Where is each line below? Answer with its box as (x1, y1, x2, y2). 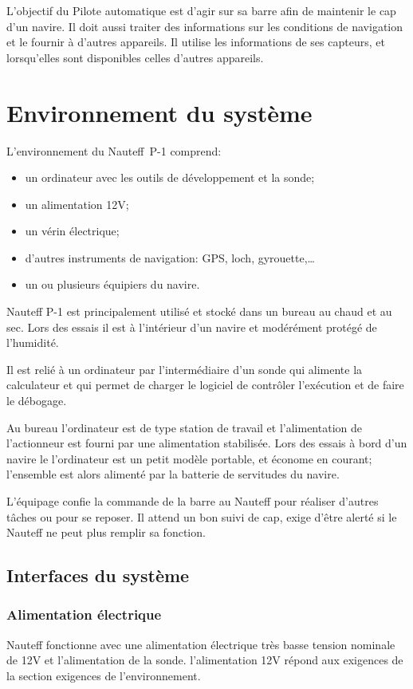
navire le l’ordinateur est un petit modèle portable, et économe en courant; (6, 450, 372, 467)
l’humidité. (6, 334, 59, 351)
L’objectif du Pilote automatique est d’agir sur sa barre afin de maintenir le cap (6, 2, 396, 18)
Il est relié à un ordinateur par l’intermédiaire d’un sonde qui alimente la (6, 360, 363, 377)
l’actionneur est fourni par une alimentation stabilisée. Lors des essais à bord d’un (6, 435, 407, 451)
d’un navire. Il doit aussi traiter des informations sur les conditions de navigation (6, 18, 403, 34)
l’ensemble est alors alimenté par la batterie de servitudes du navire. (6, 466, 340, 482)
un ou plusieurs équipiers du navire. (25, 276, 200, 293)
